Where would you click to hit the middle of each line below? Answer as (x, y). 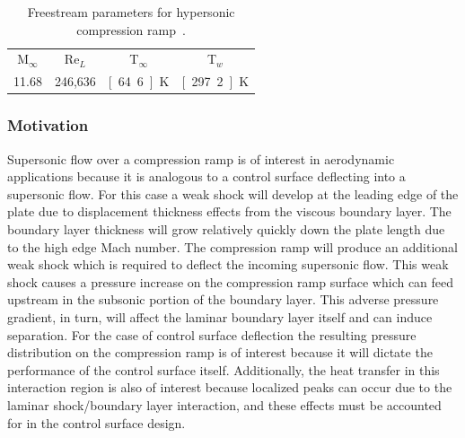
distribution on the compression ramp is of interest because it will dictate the (220, 352)
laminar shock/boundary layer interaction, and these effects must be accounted (224, 404)
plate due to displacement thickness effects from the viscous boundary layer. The (229, 211)
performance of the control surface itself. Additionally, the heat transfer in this (224, 369)
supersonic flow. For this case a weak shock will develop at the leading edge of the (233, 193)
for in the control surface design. (97, 422)
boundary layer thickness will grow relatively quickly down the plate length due (226, 228)
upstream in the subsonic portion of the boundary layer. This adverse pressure (223, 299)
